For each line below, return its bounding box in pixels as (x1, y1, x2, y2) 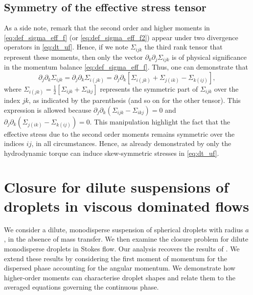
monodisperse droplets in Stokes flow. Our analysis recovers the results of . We (4, 243, 240, 253)
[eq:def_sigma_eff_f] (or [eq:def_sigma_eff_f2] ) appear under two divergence (4, 32, 238, 42)
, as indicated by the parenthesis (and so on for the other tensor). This (28, 95, 241, 105)
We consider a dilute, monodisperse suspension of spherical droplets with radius (4, 224, 243, 234)
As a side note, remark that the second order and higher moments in (4, 23, 210, 33)
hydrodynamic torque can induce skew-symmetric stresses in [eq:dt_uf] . (4, 147, 219, 158)
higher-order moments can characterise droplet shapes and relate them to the (4, 272, 236, 282)
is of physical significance (171, 51, 247, 62)
